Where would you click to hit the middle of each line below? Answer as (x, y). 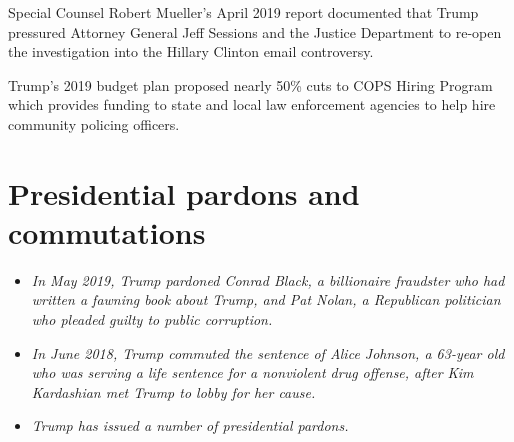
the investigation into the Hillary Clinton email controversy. (191, 51)
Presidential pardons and (184, 192)
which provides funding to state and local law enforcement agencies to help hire (252, 104)
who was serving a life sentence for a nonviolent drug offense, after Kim (252, 372)
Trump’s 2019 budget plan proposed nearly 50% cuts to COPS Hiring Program (250, 84)
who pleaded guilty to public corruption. (152, 319)
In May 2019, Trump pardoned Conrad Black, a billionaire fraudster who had (268, 279)
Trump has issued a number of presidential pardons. (190, 425)
